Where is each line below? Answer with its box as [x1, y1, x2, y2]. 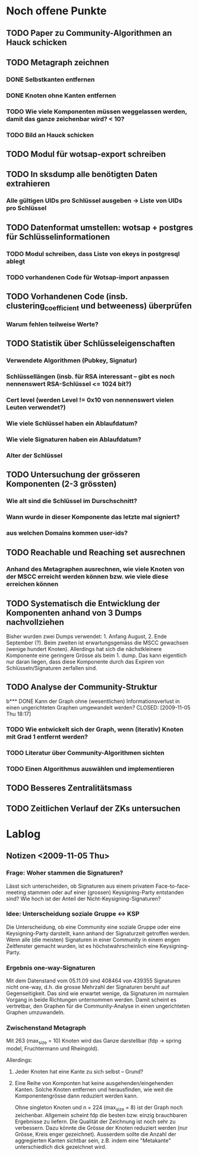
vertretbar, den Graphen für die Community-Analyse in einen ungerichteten [6, 1003, 190, 1010]
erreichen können [6, 580, 59, 588]
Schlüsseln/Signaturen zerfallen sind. [6, 665, 97, 672]
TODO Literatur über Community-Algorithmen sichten [6, 748, 165, 757]
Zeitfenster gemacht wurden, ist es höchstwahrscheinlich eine [6, 942, 159, 949]
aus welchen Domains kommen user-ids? [6, 529, 128, 537]
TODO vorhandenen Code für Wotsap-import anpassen [6, 273, 169, 281]
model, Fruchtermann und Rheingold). [6, 1045, 99, 1052]
